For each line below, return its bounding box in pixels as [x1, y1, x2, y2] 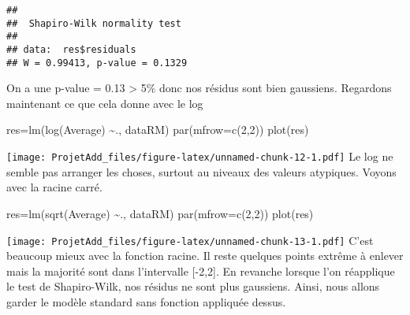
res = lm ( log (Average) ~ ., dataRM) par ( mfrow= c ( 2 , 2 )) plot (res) [6, 121, 309, 138]
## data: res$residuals [6, 43, 136, 55]
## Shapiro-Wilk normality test [6, 17, 181, 29]
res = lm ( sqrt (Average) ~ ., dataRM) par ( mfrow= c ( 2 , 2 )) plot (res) [6, 205, 314, 221]
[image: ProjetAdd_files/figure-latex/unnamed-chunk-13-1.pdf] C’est [6, 232, 374, 248]
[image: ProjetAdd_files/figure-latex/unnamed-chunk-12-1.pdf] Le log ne [6, 148, 393, 165]
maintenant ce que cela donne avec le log [6, 94, 203, 111]
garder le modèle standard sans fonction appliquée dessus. [6, 293, 286, 309]
